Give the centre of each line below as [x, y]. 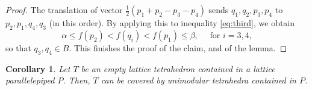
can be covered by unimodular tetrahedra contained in [198, 80]
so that [18, 47]
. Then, [76, 80]
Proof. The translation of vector [64, 10]
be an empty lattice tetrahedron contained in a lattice [178, 68]
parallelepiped [30, 80]
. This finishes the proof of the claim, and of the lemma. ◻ [178, 47]
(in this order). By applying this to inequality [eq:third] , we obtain [172, 23]
